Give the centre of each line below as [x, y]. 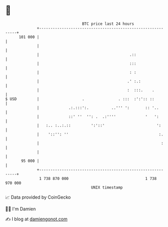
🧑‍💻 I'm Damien [21, 209]
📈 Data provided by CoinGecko [38, 197]
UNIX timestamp [107, 187]
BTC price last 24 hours [108, 24]
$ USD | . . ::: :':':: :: [80, 99]
